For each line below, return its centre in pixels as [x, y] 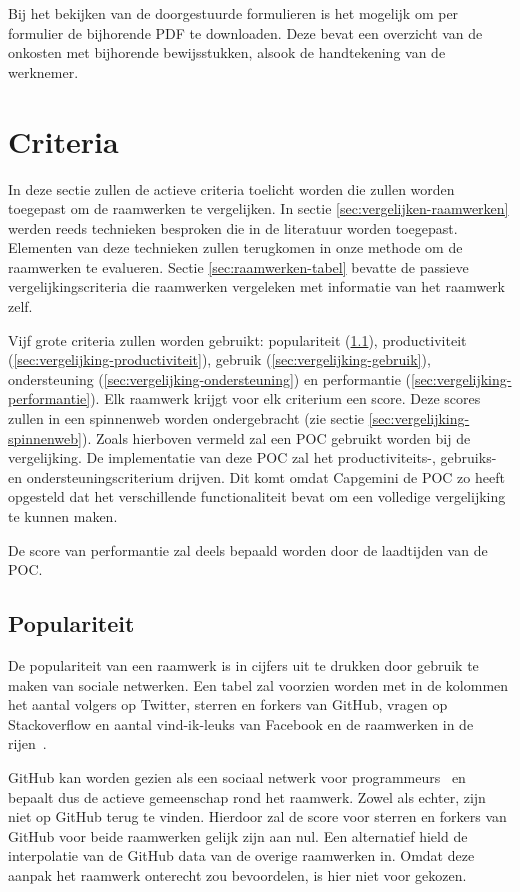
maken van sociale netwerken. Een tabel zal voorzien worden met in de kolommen [258, 684]
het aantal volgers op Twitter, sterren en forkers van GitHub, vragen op [228, 704]
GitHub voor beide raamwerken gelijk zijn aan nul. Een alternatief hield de [238, 835]
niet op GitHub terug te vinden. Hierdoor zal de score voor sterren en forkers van [257, 816]
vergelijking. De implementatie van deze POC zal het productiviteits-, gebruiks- [252, 457]
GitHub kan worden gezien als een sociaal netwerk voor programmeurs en [237, 776]
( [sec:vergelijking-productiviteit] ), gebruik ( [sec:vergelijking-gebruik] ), [219, 359]
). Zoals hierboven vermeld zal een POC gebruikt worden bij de [276, 437]
